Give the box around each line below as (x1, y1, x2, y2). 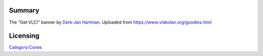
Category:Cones (9, 44, 42, 50)
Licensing (9, 32, 40, 40)
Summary (9, 6, 39, 14)
